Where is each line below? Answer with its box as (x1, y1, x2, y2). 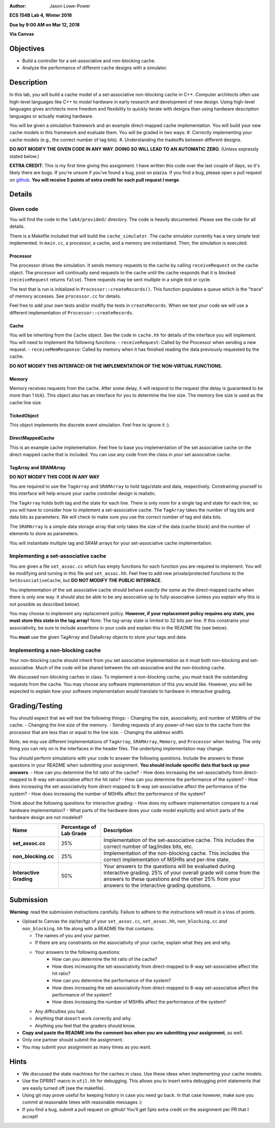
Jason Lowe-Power (49, 3, 91, 9)
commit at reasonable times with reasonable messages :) (22, 1099, 142, 1106)
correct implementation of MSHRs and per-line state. (103, 856, 230, 863)
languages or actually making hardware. (9, 113, 94, 119)
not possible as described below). (9, 601, 81, 607)
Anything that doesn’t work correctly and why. (35, 1015, 132, 1021)
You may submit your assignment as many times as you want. (22, 1044, 152, 1050)
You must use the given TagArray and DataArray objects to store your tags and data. (9, 634, 187, 640)
